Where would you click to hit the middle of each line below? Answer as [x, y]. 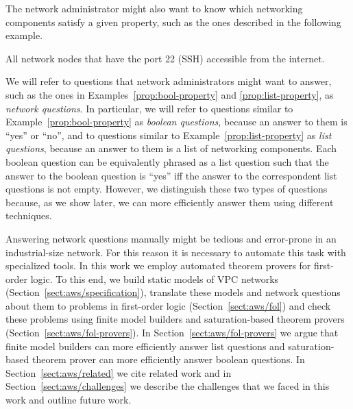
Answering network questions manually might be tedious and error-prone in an [171, 238]
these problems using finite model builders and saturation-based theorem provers [175, 319]
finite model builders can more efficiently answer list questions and [145, 346]
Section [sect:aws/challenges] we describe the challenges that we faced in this [168, 386]
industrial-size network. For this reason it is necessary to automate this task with [176, 252]
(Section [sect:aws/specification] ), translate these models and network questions [173, 292]
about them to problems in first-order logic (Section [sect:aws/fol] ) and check [168, 305]
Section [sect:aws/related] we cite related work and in [119, 372]
